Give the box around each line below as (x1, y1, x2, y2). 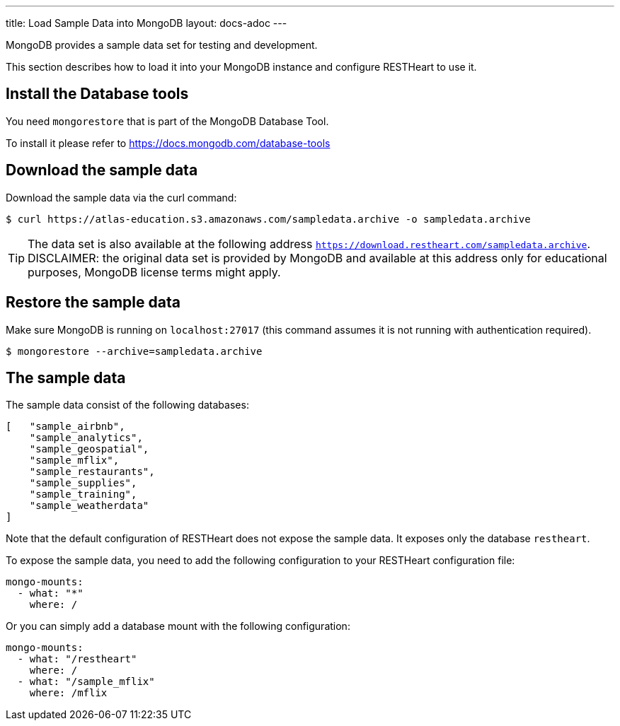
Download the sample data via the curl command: (6, 191, 237, 204)
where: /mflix (29, 687, 108, 699)
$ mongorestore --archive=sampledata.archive (6, 345, 263, 357)
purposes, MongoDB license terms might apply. (28, 264, 281, 279)
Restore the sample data (6, 293, 180, 312)
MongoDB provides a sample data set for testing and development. (6, 39, 318, 51)
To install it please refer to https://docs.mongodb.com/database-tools (6, 136, 331, 149)
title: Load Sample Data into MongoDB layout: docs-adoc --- (6, 17, 287, 29)
